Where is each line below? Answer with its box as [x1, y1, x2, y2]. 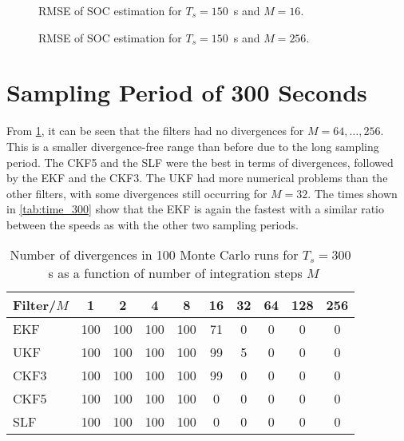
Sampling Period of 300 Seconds [6, 76, 367, 109]
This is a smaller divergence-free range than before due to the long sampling [6, 137, 379, 154]
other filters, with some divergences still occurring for [6, 185, 267, 201]
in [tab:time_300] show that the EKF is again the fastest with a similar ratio [6, 201, 384, 217]
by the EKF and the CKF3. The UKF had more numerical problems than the [6, 169, 388, 186]
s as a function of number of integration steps [48, 264, 303, 283]
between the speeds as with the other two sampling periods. [6, 216, 299, 232]
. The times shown [307, 185, 398, 201]
